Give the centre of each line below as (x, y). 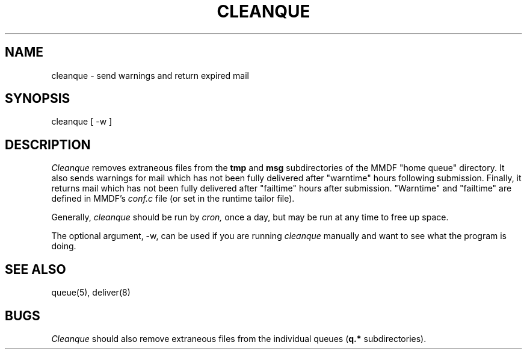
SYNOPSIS (38, 99)
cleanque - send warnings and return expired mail (150, 75)
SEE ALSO (35, 269)
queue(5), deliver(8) (91, 293)
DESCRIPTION (48, 144)
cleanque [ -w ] (82, 122)
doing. (64, 246)
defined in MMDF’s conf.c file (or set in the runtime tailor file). (173, 199)
